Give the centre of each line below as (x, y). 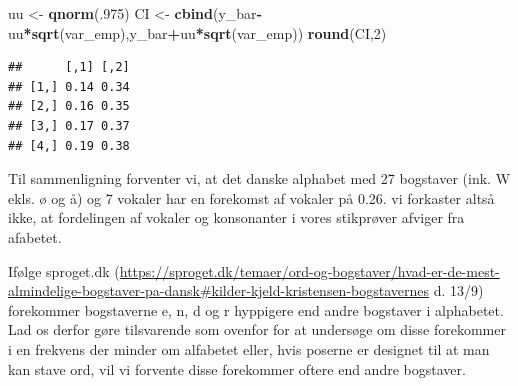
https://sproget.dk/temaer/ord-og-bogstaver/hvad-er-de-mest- (309, 270)
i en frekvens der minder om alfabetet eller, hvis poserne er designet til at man (249, 348)
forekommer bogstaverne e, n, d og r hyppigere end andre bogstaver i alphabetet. (256, 309)
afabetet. (35, 236)
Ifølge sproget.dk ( (64, 270)
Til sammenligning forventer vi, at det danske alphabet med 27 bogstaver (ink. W (259, 178)
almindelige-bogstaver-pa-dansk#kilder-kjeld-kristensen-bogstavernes (219, 290)
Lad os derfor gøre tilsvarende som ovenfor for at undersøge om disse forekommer (257, 329)
